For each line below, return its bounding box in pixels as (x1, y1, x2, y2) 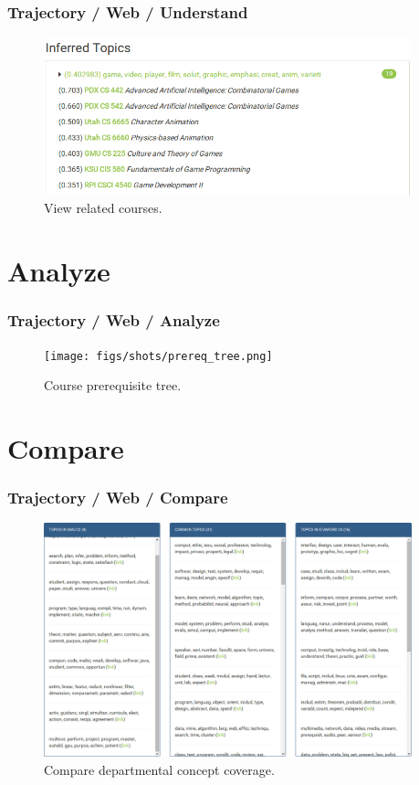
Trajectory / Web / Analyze (7, 309, 220, 332)
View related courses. (44, 198, 162, 217)
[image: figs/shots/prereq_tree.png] (44, 349, 273, 363)
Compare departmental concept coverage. (44, 759, 275, 779)
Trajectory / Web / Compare (7, 486, 228, 509)
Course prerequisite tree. (44, 376, 182, 395)
